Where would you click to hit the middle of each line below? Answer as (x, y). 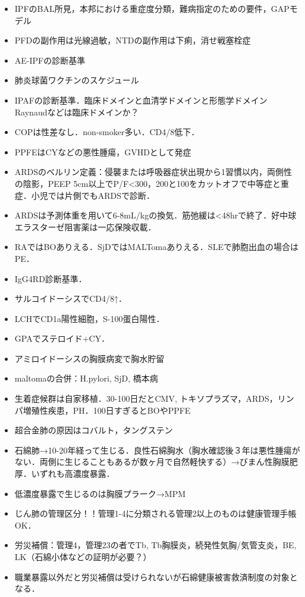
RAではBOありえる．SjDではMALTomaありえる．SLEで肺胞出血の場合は (156, 247)
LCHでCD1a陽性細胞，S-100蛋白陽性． (89, 318)
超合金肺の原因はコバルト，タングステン (94, 430)
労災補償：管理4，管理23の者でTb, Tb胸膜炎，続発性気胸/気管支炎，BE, (155, 545)
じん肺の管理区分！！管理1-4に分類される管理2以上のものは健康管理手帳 (155, 513)
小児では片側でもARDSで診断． (93, 195)
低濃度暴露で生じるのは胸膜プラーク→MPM (100, 493)
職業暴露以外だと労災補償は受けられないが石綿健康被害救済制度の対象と (156, 576)
